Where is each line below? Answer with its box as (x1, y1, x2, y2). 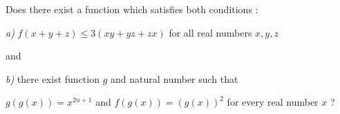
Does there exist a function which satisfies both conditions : (6, 2, 258, 16)
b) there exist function (6, 71, 100, 86)
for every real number (227, 95, 319, 109)
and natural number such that (110, 71, 238, 86)
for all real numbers (169, 25, 252, 39)
